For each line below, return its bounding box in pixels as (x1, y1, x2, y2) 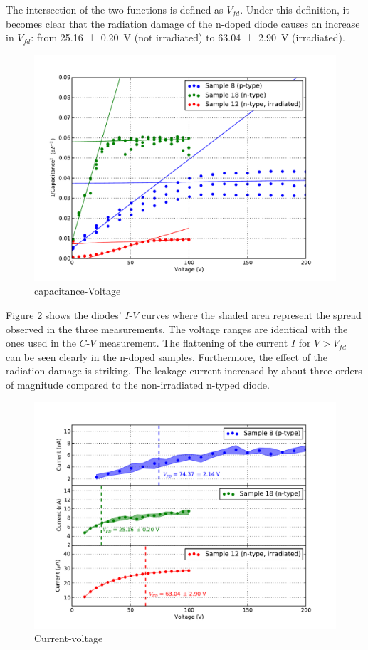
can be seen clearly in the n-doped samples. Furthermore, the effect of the (6, 349, 328, 364)
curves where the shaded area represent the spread (141, 307, 362, 322)
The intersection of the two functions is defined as (6, 2, 224, 16)
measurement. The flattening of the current (99, 335, 288, 350)
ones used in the (6, 335, 76, 350)
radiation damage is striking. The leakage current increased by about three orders (6, 363, 362, 378)
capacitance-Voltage (34, 283, 121, 298)
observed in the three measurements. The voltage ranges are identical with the (6, 321, 348, 336)
